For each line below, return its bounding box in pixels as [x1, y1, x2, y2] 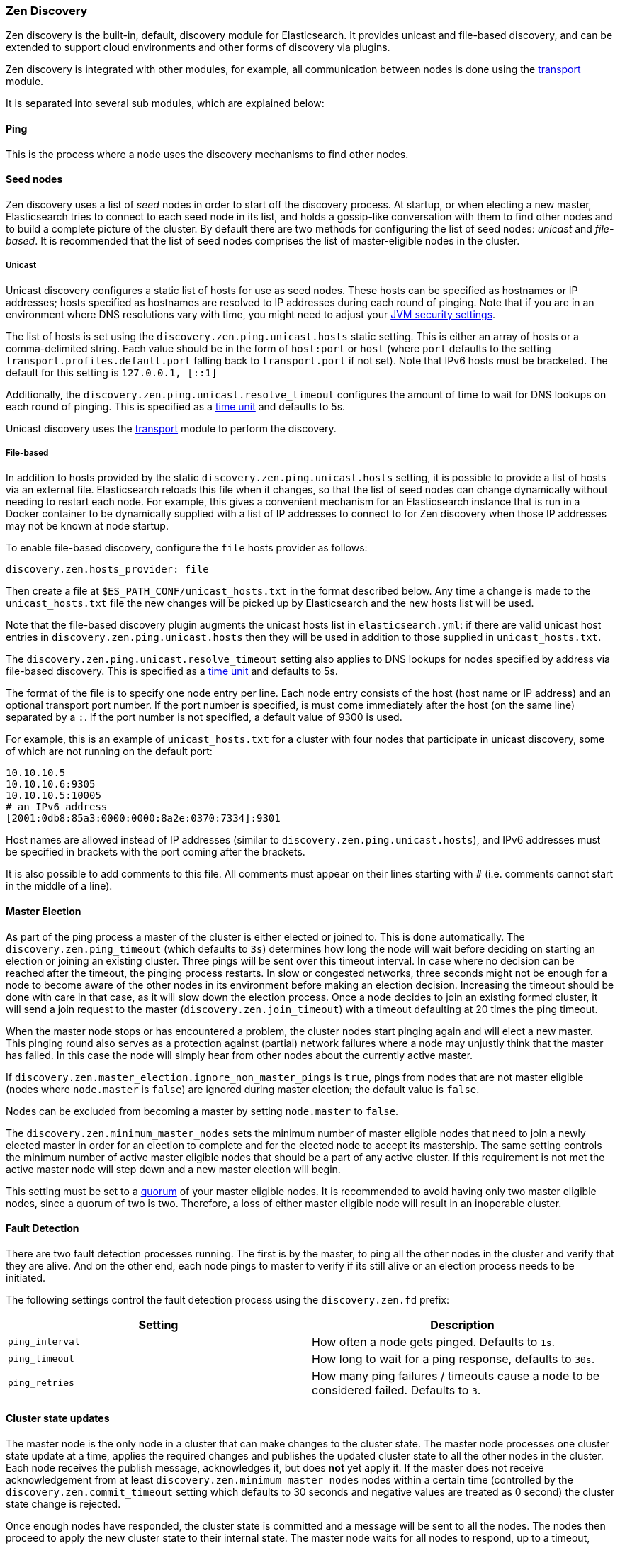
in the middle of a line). [6, 880, 113, 892]
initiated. [6, 1271, 46, 1284]
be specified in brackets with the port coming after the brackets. [6, 846, 305, 858]
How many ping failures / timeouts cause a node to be [312, 1368, 600, 1383]
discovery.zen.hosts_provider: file [6, 564, 209, 576]
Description [430, 1317, 495, 1332]
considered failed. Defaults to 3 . [312, 1382, 481, 1397]
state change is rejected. [6, 1498, 121, 1511]
